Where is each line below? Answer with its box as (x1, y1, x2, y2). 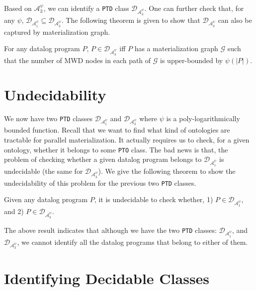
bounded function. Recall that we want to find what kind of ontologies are (4, 125, 230, 135)
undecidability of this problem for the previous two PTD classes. (4, 177, 196, 188)
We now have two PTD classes (4, 113, 93, 123)
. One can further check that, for (144, 3, 244, 13)
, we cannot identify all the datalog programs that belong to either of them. (17, 236, 248, 247)
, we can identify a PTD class (43, 3, 129, 13)
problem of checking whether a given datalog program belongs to (4, 154, 202, 164)
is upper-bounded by (160, 55, 223, 65)
